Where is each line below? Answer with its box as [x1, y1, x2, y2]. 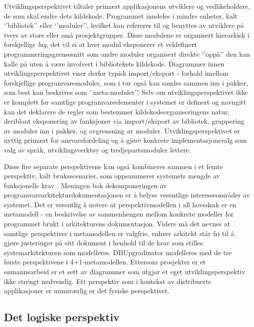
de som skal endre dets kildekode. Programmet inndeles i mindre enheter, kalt [4, 10, 238, 21]
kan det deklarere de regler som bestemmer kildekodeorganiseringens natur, [4, 106, 230, 116]
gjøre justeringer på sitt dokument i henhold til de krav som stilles [4, 238, 203, 248]
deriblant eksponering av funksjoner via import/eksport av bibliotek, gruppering [4, 116, 245, 126]
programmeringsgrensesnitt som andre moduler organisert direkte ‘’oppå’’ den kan [4, 48, 250, 59]
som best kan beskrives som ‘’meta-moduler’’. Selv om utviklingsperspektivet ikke [4, 87, 248, 97]
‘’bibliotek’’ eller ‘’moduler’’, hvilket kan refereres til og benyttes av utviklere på [4, 20, 244, 30]
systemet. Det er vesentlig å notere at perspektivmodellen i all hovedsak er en [4, 199, 236, 209]
